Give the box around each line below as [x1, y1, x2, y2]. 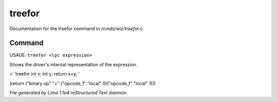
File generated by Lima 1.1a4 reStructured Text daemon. [9, 90, 128, 96]
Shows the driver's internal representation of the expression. [9, 61, 138, 67]
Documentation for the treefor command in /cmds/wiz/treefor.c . [9, 25, 144, 32]
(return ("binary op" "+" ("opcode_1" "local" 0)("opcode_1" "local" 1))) [9, 80, 156, 86]
